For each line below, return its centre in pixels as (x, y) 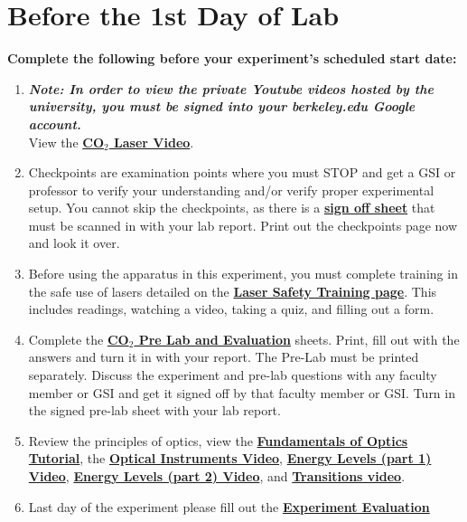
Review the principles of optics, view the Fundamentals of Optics (218, 440)
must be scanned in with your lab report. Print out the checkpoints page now (243, 225)
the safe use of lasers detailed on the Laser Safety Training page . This (233, 291)
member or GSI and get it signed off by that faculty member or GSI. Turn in (242, 392)
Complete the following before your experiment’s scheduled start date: (232, 58)
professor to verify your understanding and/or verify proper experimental (231, 190)
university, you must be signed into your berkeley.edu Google (222, 106)
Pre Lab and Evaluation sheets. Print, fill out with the (299, 339)
